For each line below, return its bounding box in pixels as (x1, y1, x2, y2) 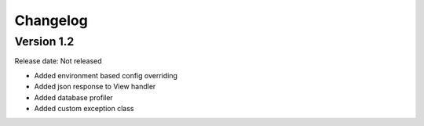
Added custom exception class (34, 103, 134, 113)
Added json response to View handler (34, 82, 156, 92)
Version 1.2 (14, 34, 75, 49)
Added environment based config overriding (34, 70, 178, 80)
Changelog (14, 12, 88, 29)
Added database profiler (34, 92, 113, 102)
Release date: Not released (14, 56, 102, 66)
